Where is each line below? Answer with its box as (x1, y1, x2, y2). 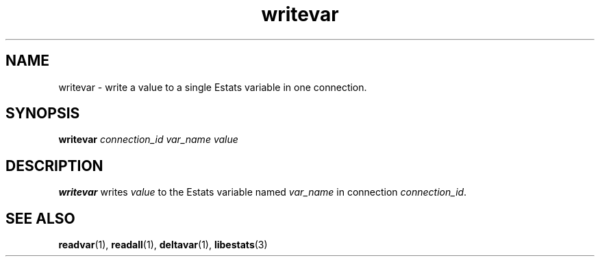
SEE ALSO (5, 209, 75, 227)
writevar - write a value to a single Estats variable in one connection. (58, 81, 367, 93)
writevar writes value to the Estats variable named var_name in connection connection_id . (58, 186, 467, 198)
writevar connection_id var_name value (58, 133, 238, 146)
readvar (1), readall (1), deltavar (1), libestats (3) (58, 239, 268, 251)
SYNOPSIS (5, 105, 80, 122)
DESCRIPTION (5, 157, 103, 174)
